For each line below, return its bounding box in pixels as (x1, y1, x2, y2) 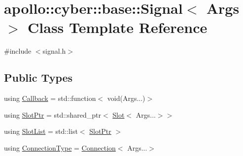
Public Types (4, 70, 73, 85)
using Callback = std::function (4, 93, 96, 103)
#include (4, 46, 32, 56)
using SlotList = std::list (4, 126, 78, 136)
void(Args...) (107, 93, 145, 103)
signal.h (42, 46, 66, 56)
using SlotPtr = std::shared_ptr (4, 109, 101, 120)
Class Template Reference (28, 17, 208, 37)
